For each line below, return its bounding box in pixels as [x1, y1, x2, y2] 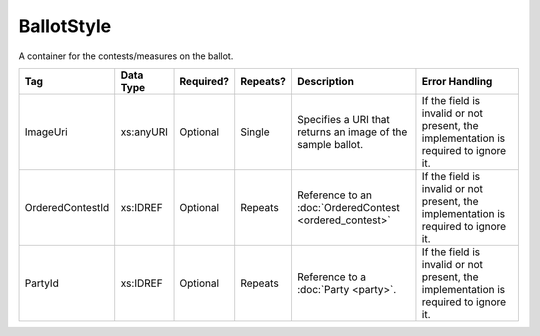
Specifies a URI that [296, 112, 390, 126]
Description [296, 74, 355, 88]
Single [240, 125, 270, 139]
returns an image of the [296, 125, 408, 139]
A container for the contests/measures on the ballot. [18, 50, 234, 62]
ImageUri [24, 125, 69, 139]
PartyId [24, 276, 59, 290]
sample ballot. [296, 137, 364, 151]
